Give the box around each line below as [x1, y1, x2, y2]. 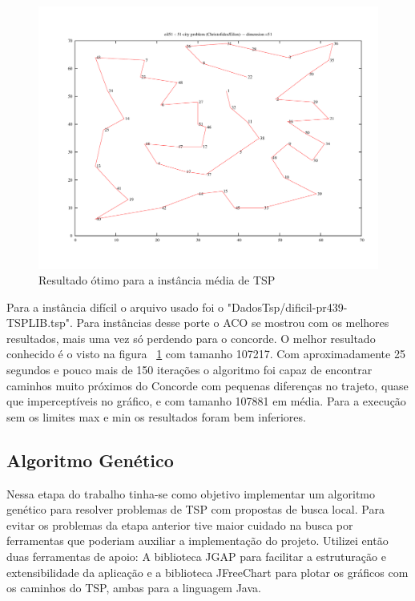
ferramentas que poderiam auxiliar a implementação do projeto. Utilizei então [6, 532, 389, 549]
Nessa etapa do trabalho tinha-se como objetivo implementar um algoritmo [6, 485, 375, 502]
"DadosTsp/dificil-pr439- [227, 298, 348, 315]
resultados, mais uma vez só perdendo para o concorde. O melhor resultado [6, 329, 376, 346]
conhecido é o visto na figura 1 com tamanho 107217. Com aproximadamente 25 [6, 345, 405, 362]
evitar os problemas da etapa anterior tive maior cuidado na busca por [6, 516, 353, 533]
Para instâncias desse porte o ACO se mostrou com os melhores [76, 314, 389, 331]
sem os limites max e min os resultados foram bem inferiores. [6, 408, 306, 425]
